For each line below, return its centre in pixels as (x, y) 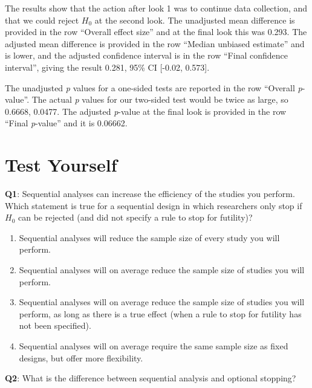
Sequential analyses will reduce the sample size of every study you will (149, 237)
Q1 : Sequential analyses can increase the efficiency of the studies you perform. (150, 194)
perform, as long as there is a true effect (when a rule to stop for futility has (160, 313)
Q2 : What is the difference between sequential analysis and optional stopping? (151, 378)
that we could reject (42, 20)
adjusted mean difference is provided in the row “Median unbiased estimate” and (155, 43)
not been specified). (55, 325)
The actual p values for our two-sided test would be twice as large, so (160, 99)
